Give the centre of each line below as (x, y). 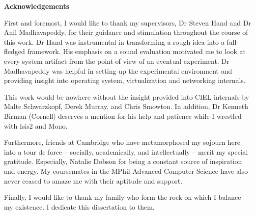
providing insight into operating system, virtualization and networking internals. (125, 80)
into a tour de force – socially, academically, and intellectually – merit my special (126, 151)
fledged (14, 51)
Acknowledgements (37, 6)
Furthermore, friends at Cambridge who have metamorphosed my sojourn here (122, 142)
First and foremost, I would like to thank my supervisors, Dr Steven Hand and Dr (127, 22)
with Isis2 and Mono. (36, 125)
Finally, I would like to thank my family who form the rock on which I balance (123, 197)
